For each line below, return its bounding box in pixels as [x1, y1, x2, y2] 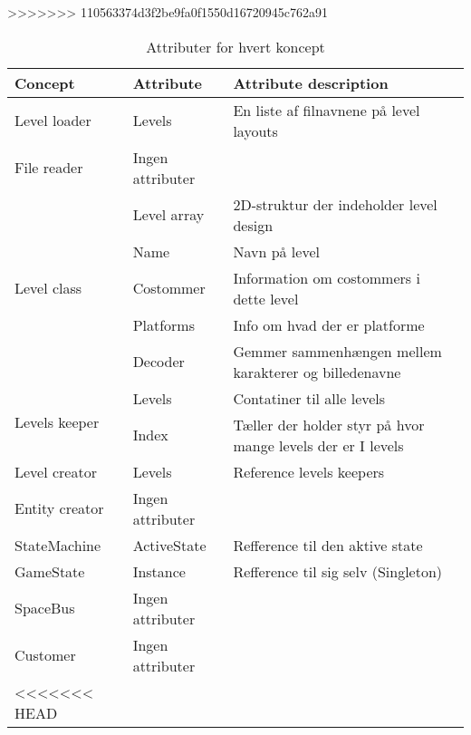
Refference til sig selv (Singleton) [233, 560, 443, 582]
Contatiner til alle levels [233, 387, 386, 409]
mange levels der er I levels [233, 434, 404, 456]
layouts [233, 120, 278, 141]
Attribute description [233, 72, 389, 93]
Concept [14, 72, 75, 93]
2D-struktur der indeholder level [233, 193, 437, 215]
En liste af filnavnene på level [233, 99, 420, 121]
